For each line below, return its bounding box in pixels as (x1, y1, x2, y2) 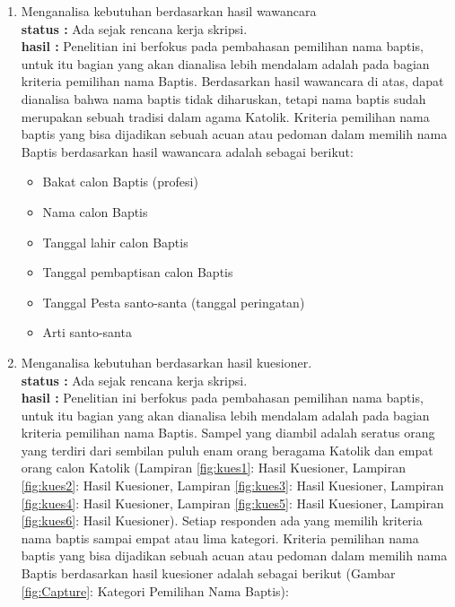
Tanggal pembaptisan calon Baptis (42, 263, 233, 282)
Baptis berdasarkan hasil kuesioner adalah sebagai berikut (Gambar (21, 564, 396, 583)
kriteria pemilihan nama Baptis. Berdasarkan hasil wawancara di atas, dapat (21, 72, 444, 91)
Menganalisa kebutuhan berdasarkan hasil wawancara (21, 2, 317, 20)
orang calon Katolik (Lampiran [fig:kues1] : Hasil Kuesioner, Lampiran (21, 458, 407, 477)
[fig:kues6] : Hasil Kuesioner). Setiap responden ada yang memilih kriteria (21, 511, 423, 530)
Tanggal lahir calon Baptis (42, 232, 188, 251)
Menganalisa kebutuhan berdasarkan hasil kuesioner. (21, 352, 312, 371)
